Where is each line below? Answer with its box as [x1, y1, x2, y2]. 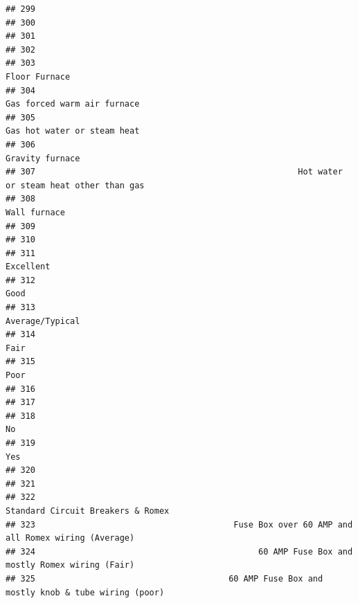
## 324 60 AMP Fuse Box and [6, 546, 353, 557]
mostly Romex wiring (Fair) [6, 560, 135, 570]
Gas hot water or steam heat [6, 126, 140, 136]
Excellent [6, 262, 51, 272]
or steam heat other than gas [6, 180, 145, 190]
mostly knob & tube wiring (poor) [6, 587, 165, 597]
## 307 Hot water [6, 167, 343, 177]
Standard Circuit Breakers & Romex [6, 505, 170, 516]
